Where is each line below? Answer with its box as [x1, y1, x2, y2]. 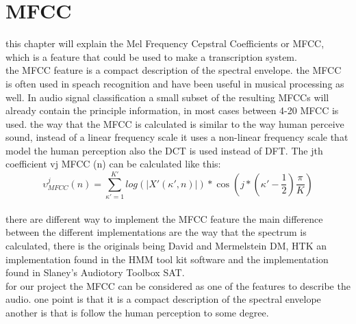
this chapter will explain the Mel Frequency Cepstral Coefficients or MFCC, [5, 36, 325, 51]
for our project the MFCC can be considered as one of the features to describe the [5, 278, 351, 293]
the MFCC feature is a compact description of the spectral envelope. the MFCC [5, 63, 342, 77]
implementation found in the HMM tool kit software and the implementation [5, 252, 329, 266]
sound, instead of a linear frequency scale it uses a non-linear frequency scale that [5, 130, 348, 144]
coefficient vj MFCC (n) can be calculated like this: [5, 157, 221, 171]
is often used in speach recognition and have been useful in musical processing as [5, 76, 344, 90]
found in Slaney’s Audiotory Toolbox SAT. [5, 265, 185, 280]
